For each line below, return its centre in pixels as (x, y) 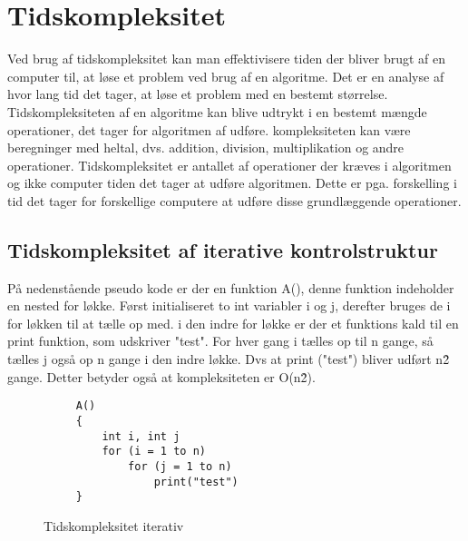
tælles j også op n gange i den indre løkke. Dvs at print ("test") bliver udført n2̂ (229, 359)
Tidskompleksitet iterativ (114, 525)
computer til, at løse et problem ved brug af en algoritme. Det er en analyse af (226, 76)
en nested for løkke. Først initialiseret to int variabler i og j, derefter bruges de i (229, 305)
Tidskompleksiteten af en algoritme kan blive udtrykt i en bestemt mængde (217, 111)
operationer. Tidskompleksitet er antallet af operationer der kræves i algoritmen (229, 165)
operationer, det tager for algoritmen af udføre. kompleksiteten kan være (209, 129)
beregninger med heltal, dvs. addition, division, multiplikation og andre (206, 148)
